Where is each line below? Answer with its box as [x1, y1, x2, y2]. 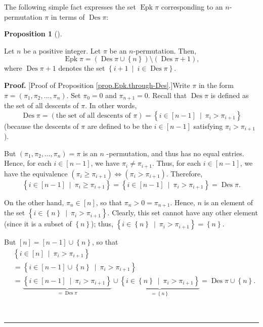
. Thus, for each [152, 158, 201, 168]
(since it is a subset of [4, 218, 72, 229]
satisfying [193, 120, 223, 131]
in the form [198, 79, 234, 90]
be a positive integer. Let [23, 45, 101, 56]
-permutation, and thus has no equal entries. [106, 148, 244, 158]
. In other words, [85, 100, 137, 111]
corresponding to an [161, 2, 223, 12]
